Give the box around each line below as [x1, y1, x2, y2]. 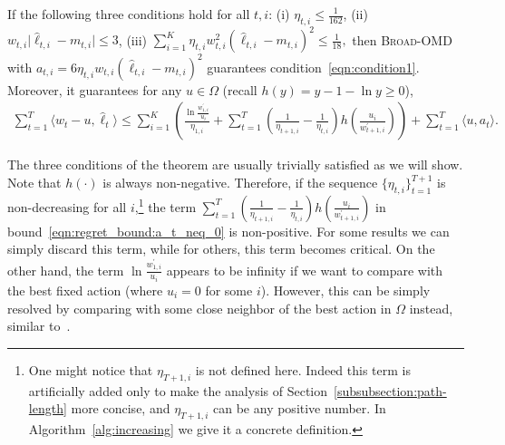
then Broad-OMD [352, 30, 452, 49]
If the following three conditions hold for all [7, 5, 250, 23]
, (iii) [118, 30, 147, 49]
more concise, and [71, 399, 170, 418]
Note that [7, 173, 62, 192]
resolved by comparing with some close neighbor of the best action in [7, 298, 392, 317]
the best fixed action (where [7, 280, 163, 299]
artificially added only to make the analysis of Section [28, 381, 328, 400]
